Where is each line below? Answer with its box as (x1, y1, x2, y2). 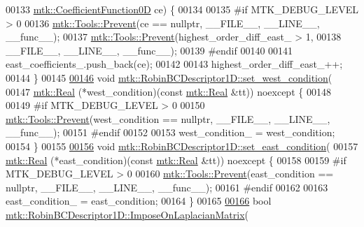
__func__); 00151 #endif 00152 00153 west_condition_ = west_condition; (6, 125, 335, 140)
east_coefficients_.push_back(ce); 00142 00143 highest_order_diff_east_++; (6, 57, 343, 71)
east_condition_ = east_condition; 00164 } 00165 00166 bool (6, 193, 272, 208)
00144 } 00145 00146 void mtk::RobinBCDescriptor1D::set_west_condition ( (6, 70, 332, 85)
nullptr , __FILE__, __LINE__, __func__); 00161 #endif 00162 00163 (6, 180, 328, 194)
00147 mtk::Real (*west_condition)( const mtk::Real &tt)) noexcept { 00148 (6, 84, 331, 98)
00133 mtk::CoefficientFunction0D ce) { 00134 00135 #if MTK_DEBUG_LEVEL (6, 2, 358, 16)
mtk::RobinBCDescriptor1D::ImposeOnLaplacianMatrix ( (6, 207, 249, 221)
